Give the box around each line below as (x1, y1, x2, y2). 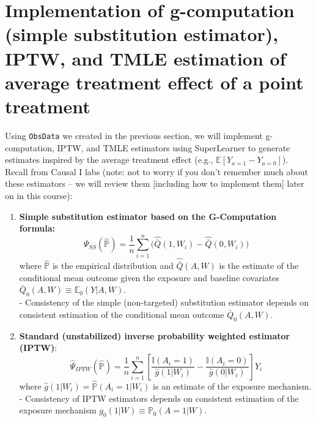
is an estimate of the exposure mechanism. (153, 380, 312, 393)
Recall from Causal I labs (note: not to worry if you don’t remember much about (5, 165, 308, 178)
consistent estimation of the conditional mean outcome (19, 307, 224, 320)
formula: (19, 222, 56, 235)
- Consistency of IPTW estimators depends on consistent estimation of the (19, 391, 299, 404)
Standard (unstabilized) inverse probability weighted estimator (19, 329, 290, 342)
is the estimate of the (219, 259, 299, 272)
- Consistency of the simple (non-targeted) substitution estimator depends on (19, 296, 309, 309)
